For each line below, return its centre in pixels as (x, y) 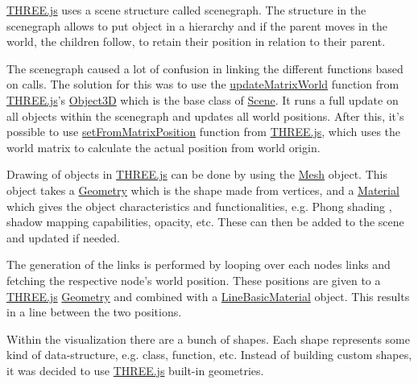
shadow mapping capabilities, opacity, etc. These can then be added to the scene (205, 222)
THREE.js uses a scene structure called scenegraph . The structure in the (186, 10)
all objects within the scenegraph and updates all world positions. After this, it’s (205, 116)
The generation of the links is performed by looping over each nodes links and (199, 264)
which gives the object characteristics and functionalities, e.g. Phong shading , (199, 206)
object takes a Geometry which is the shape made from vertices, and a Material (203, 190)
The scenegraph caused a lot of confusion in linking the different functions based (205, 68)
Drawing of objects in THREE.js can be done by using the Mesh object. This (197, 174)
